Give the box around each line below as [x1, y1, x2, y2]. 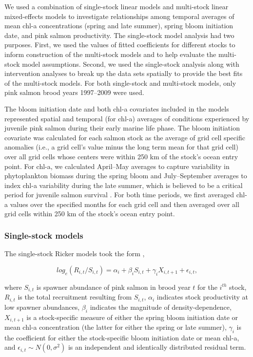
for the [197, 282, 217, 292]
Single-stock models [4, 229, 83, 241]
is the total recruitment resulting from [18, 292, 132, 302]
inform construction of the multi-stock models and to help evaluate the [4, 49, 216, 59]
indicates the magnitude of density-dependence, [90, 301, 232, 312]
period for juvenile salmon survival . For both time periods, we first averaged [4, 189, 234, 200]
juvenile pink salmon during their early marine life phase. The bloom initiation [4, 123, 240, 133]
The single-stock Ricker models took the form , [4, 248, 145, 259]
